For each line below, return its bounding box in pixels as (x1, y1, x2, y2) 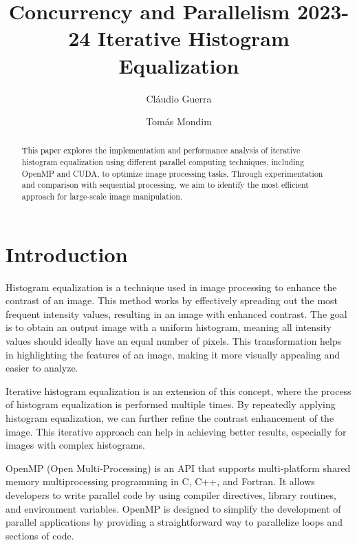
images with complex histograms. (6, 438, 145, 452)
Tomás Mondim (146, 114, 212, 129)
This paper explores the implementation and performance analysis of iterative (21, 145, 301, 156)
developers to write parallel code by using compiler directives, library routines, (6, 488, 336, 502)
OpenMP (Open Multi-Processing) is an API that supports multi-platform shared (6, 460, 351, 475)
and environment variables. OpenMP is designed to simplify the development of (6, 501, 341, 515)
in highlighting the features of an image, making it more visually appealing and (6, 347, 340, 361)
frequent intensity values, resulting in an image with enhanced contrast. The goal (6, 306, 347, 321)
